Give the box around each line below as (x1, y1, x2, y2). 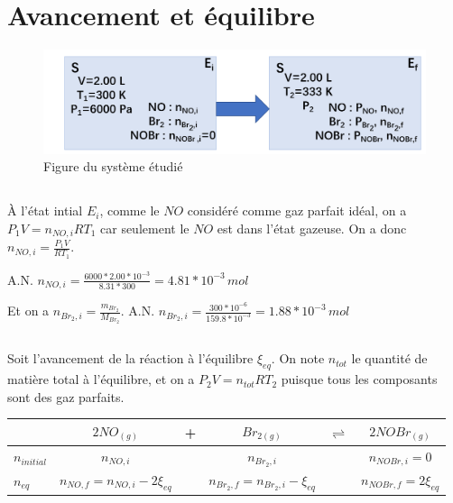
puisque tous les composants (281, 370, 438, 389)
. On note (271, 349, 325, 368)
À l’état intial (7, 201, 83, 220)
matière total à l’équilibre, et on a (7, 370, 195, 389)
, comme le (99, 201, 160, 220)
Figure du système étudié (43, 157, 183, 176)
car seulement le (100, 218, 190, 237)
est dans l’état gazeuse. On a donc (217, 218, 407, 237)
